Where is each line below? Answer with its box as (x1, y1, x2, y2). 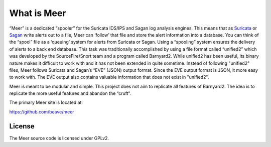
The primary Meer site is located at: (9, 99, 83, 105)
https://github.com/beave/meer (9, 108, 75, 115)
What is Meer (9, 8, 66, 19)
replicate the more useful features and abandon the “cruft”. (9, 90, 131, 96)
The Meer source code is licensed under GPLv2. (9, 135, 109, 141)
